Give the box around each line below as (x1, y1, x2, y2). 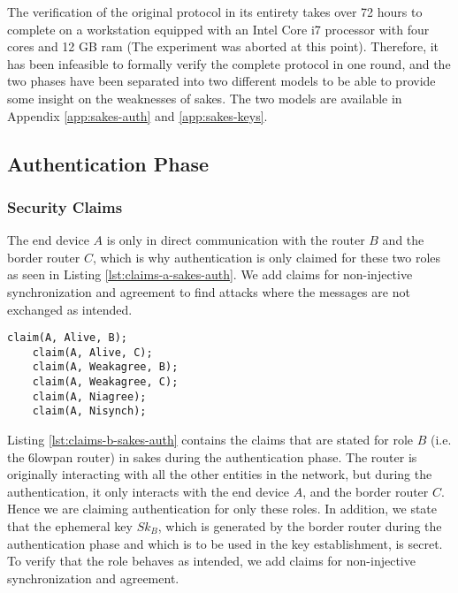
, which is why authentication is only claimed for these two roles (92, 247, 441, 266)
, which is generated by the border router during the (157, 517, 442, 536)
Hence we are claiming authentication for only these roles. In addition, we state (7, 499, 438, 518)
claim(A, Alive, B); (7, 331, 128, 345)
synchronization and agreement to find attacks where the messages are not (7, 282, 410, 300)
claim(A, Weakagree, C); (32, 376, 179, 389)
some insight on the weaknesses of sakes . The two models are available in (7, 88, 402, 107)
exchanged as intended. (7, 300, 133, 318)
